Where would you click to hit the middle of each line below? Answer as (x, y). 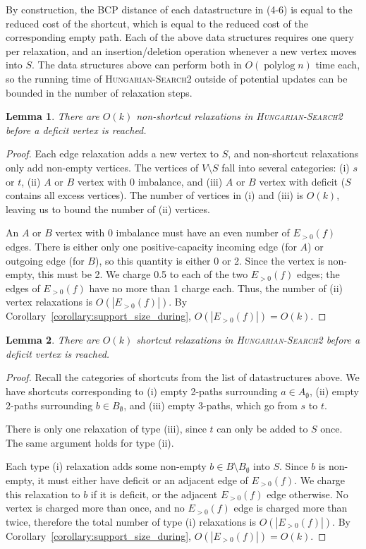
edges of (23, 288)
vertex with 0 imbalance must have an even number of (172, 233)
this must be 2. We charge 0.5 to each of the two (143, 274)
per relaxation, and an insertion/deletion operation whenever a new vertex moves (181, 50)
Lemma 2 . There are (53, 340)
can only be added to (262, 429)
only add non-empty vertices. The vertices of (102, 167)
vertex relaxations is (49, 302)
